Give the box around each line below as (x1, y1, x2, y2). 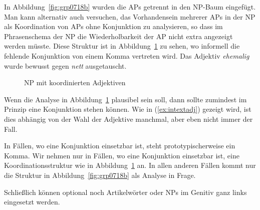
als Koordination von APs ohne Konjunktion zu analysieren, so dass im (4, 21, 223, 32)
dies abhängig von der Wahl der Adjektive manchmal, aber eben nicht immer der (4, 113, 253, 124)
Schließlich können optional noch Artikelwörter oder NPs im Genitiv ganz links (4, 186, 247, 197)
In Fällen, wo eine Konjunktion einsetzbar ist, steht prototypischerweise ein (4, 140, 235, 151)
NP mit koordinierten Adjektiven (24, 77, 126, 88)
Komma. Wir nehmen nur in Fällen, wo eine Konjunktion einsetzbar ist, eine (4, 150, 239, 160)
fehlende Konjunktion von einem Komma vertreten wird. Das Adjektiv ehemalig (4, 50, 249, 61)
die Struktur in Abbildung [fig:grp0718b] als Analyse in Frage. (4, 169, 196, 180)
